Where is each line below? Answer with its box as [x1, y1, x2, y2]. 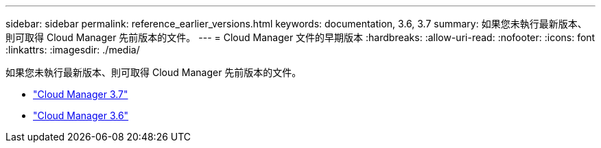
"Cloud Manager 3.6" [33, 110, 129, 121]
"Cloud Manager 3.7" [33, 88, 128, 100]
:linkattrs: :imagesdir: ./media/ [5, 44, 140, 56]
